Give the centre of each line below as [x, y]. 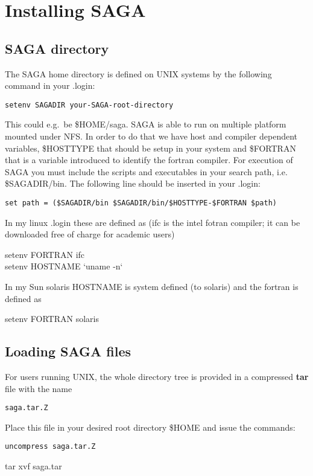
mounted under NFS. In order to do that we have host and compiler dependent [151, 136]
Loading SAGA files [68, 351]
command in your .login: [50, 85]
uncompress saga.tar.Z [50, 447]
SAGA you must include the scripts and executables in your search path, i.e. [146, 171]
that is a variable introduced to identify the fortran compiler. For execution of [149, 160]
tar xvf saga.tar [33, 466]
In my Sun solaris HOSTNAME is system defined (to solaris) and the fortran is [152, 287]
